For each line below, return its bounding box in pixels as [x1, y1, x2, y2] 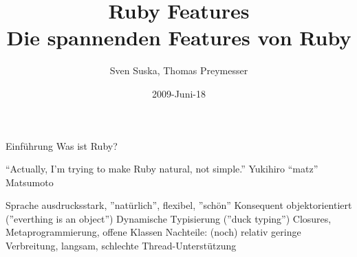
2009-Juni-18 [152, 86, 206, 100]
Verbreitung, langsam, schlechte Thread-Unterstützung [6, 238, 237, 253]
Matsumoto [6, 175, 54, 189]
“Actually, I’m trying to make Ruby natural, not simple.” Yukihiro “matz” [6, 161, 318, 176]
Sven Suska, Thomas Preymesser [109, 63, 248, 78]
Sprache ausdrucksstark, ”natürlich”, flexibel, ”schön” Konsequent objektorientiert [6, 198, 352, 212]
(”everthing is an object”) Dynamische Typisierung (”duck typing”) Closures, [6, 211, 332, 225]
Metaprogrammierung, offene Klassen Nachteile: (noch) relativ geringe [6, 225, 301, 239]
